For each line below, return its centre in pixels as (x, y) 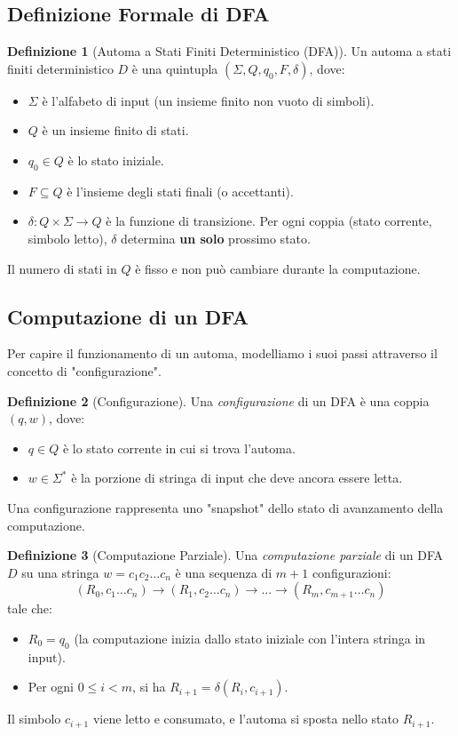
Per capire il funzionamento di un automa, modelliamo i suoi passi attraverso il (222, 353)
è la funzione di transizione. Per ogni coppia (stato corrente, (269, 221)
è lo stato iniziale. (116, 160)
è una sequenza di (224, 572)
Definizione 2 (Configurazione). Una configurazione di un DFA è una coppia (218, 400)
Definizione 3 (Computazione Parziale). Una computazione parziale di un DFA (225, 555)
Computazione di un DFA (128, 316)
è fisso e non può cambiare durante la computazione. (278, 268)
